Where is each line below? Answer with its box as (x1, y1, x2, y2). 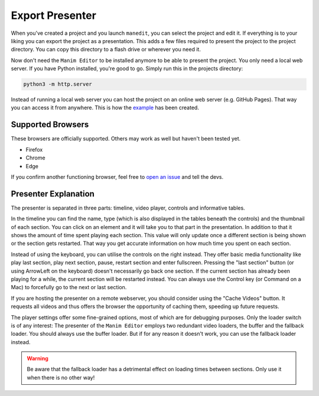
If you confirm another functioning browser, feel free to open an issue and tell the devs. (11, 173, 224, 180)
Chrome (25, 154, 45, 162)
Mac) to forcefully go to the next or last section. (11, 284, 127, 291)
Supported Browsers (11, 120, 89, 130)
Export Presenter (11, 9, 97, 22)
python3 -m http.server (23, 81, 93, 88)
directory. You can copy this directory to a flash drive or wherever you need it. (11, 46, 201, 53)
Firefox (25, 146, 43, 153)
